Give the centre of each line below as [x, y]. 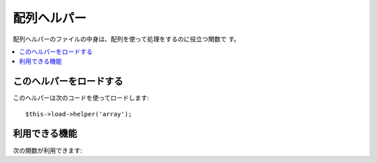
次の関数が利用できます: [48, 150]
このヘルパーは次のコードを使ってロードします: [81, 98]
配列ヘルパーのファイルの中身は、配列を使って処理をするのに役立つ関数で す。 [126, 39]
